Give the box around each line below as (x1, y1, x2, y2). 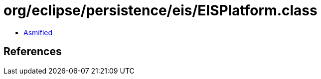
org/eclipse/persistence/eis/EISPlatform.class (3, 2, 318, 19)
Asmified (23, 28, 53, 37)
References (3, 45, 62, 58)
